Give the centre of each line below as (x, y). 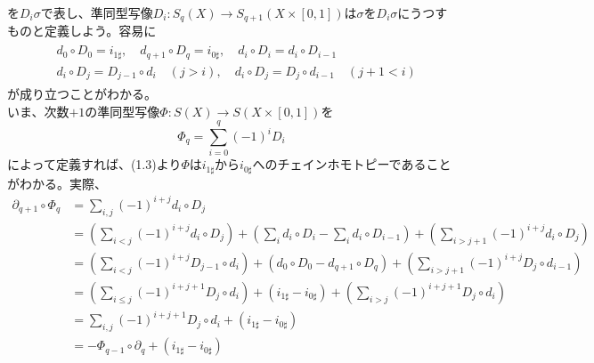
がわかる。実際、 (57, 183)
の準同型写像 (122, 111)
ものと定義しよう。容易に (82, 31)
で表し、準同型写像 (97, 12)
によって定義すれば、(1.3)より (94, 164)
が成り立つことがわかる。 (82, 94)
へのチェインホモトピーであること (352, 164)
